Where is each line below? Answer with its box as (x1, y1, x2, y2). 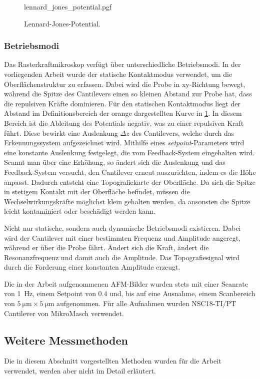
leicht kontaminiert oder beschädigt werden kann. (4, 206, 155, 216)
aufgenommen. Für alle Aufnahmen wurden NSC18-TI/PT (56, 298, 236, 309)
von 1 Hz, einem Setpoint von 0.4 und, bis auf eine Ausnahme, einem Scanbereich (4, 288, 255, 299)
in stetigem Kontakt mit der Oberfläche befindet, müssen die (4, 186, 190, 197)
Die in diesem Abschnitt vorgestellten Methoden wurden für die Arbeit (4, 356, 221, 366)
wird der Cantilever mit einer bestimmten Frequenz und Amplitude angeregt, (4, 232, 241, 243)
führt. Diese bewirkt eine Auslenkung (4, 127, 118, 138)
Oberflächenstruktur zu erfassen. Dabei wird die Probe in (4, 78, 180, 89)
